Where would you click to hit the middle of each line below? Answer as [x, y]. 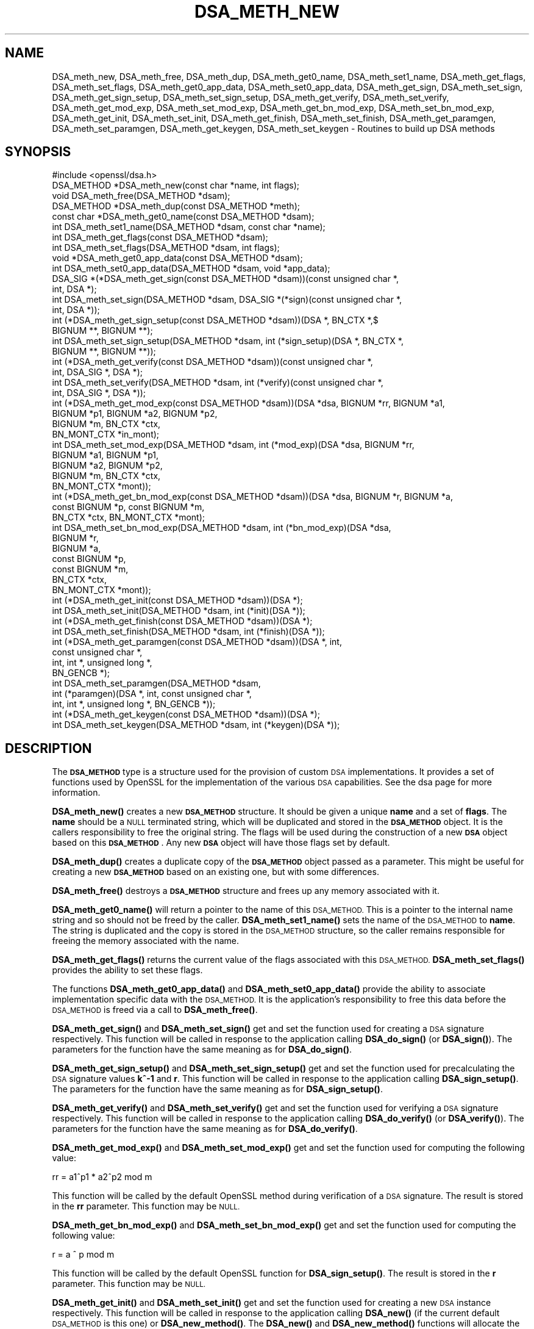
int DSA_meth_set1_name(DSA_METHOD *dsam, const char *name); [189, 227]
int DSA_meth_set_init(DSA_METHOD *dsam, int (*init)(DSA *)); [179, 611]
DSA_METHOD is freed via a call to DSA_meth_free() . [155, 1010]
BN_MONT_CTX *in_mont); [106, 434]
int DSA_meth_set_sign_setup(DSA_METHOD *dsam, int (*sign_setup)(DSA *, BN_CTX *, [228, 341]
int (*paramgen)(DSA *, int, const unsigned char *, [152, 694]
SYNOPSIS [38, 152]
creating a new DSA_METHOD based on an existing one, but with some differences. [215, 872]
